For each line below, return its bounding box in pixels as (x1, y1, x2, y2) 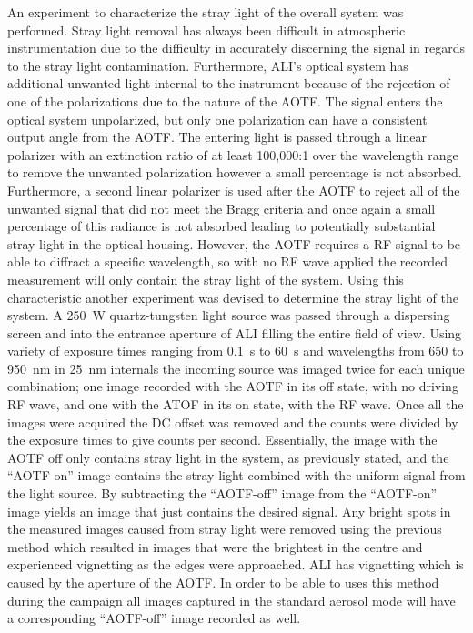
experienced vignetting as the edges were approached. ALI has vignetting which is (7, 555, 464, 574)
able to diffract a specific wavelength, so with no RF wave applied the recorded (7, 252, 448, 271)
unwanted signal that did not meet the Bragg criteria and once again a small (7, 198, 436, 217)
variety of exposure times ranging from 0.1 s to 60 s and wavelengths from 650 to (7, 341, 464, 360)
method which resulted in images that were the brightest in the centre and (7, 537, 423, 556)
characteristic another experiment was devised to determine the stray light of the (7, 287, 458, 306)
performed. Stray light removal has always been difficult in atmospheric (7, 20, 406, 39)
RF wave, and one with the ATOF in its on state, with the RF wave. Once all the (7, 395, 464, 414)
